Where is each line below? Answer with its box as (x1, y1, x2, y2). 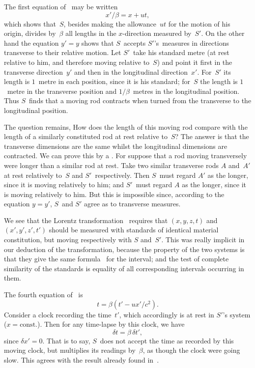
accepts (123, 37, 146, 48)
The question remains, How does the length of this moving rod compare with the (4, 121, 248, 132)
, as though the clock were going (142, 345, 240, 355)
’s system (223, 309, 251, 319)
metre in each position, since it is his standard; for (38, 76, 190, 86)
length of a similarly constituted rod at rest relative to (4, 131, 168, 142)
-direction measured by (122, 28, 192, 38)
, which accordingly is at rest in (119, 309, 214, 319)
